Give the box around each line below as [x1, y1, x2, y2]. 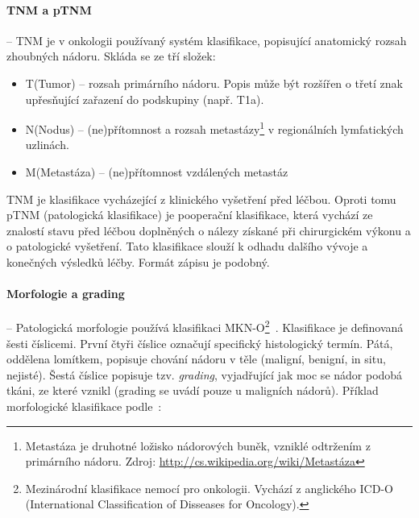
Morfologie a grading [6, 285, 125, 302]
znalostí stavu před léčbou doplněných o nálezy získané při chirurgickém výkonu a [6, 222, 411, 238]
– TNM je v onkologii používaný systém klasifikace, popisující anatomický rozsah [6, 31, 407, 48]
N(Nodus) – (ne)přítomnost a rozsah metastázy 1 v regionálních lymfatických [25, 118, 404, 137]
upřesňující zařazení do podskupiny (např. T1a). [25, 90, 264, 107]
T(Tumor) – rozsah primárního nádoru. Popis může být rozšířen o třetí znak [25, 74, 403, 91]
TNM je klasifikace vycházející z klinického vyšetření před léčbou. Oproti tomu [6, 190, 396, 207]
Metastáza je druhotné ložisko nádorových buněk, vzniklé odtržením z [25, 437, 371, 454]
